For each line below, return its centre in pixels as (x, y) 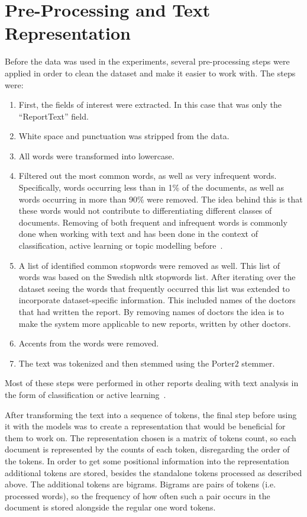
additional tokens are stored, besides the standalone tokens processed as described (153, 472)
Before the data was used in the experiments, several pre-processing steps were (147, 61)
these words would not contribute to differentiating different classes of (145, 211)
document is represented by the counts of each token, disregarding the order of (147, 449)
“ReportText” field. (54, 116)
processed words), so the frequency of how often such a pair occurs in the (138, 495)
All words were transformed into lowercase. (96, 155)
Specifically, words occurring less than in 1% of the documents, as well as (151, 187)
